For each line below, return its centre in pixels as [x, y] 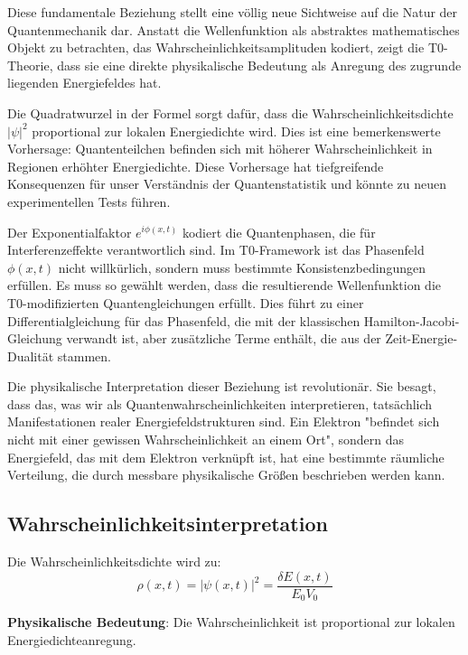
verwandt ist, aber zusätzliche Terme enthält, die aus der [224, 338]
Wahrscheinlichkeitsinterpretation [168, 524]
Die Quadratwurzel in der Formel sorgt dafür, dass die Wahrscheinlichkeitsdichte [230, 112]
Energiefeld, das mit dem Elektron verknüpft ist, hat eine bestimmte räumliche [226, 457]
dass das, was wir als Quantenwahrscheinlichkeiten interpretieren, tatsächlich [220, 403]
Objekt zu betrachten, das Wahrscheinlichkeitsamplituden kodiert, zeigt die [216, 47]
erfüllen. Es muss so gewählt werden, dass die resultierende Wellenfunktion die [225, 285]
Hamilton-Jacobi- [412, 320]
